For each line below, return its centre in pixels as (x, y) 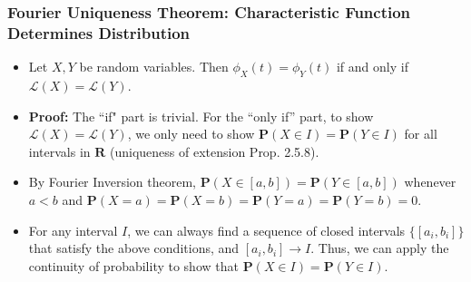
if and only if (372, 67)
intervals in (59, 151)
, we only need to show (191, 134)
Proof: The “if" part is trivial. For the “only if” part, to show (201, 116)
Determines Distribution (99, 32)
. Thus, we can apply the (380, 248)
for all (421, 134)
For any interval (73, 230)
